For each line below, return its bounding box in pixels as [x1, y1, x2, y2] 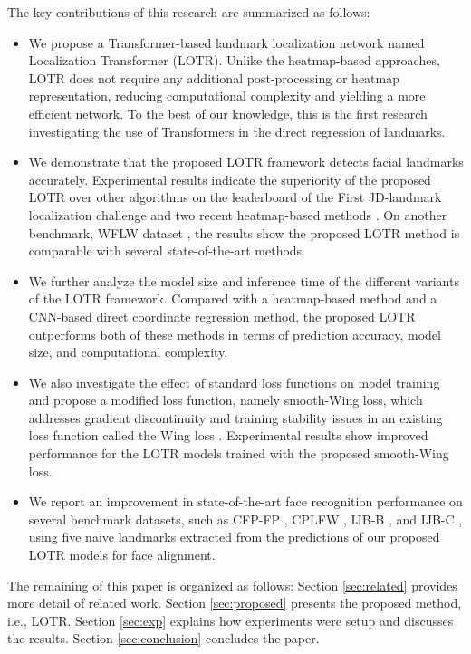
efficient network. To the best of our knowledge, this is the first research [28, 103, 428, 122]
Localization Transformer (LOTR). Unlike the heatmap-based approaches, [28, 51, 440, 70]
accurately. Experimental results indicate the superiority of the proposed [28, 169, 431, 188]
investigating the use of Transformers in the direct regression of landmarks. [28, 121, 446, 140]
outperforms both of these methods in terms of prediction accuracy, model [28, 324, 441, 343]
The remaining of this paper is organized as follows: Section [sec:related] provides [7, 575, 457, 594]
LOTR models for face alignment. [28, 545, 216, 564]
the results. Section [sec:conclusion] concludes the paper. [7, 629, 320, 648]
